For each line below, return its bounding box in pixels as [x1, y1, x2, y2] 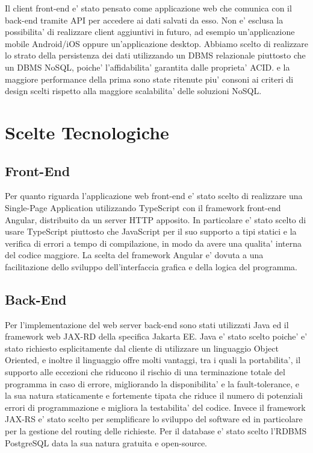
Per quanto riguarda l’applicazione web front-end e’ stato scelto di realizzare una [5, 189, 303, 202]
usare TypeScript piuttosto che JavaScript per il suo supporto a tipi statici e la [5, 225, 297, 238]
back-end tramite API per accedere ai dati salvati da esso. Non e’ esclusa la [5, 13, 284, 26]
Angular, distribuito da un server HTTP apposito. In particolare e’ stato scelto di [5, 213, 306, 226]
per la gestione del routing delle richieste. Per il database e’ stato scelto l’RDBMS [5, 425, 307, 437]
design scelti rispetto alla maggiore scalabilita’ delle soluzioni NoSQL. [5, 84, 262, 97]
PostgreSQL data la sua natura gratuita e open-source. [5, 436, 208, 449]
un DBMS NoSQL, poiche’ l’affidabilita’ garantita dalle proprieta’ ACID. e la [5, 60, 290, 73]
